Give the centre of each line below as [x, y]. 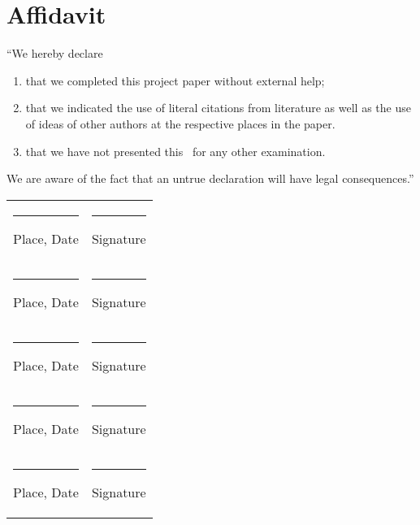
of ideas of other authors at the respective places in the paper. [180, 123]
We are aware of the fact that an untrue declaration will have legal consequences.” [210, 178]
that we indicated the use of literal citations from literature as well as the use [218, 108]
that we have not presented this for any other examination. [175, 151]
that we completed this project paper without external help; [175, 80]
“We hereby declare [55, 53]
